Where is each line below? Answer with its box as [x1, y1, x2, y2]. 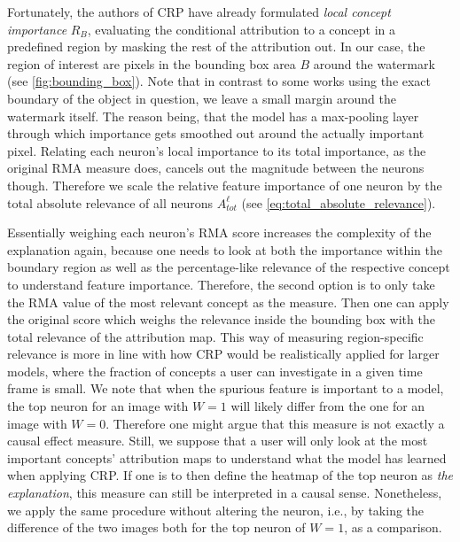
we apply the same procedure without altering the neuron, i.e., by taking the [7, 500, 425, 519]
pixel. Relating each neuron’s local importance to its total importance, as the [7, 141, 426, 159]
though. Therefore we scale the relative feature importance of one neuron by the [7, 175, 442, 194]
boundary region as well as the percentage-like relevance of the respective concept [7, 258, 450, 276]
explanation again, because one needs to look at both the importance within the [7, 240, 442, 259]
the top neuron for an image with [7, 397, 189, 415]
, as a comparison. [344, 518, 442, 537]
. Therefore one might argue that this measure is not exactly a [105, 414, 445, 432]
